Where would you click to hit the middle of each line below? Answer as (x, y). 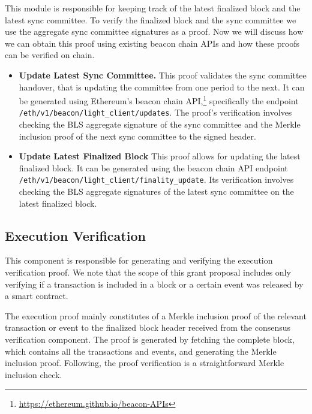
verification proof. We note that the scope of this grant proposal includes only (148, 272)
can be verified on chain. (50, 55)
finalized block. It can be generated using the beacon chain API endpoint (153, 167)
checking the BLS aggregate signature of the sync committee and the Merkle (160, 124)
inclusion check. (34, 374)
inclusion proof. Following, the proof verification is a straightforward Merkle (145, 363)
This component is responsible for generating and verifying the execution (139, 260)
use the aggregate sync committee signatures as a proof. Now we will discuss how (154, 31)
